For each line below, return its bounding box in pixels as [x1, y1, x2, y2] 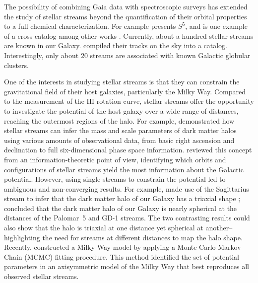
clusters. [4, 60, 29, 70]
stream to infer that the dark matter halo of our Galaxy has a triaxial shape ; [4, 193, 241, 204]
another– [205, 222, 233, 233]
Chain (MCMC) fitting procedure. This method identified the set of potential [4, 251, 239, 262]
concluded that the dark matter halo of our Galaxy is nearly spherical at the [4, 203, 237, 213]
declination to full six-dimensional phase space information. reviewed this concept [4, 144, 252, 155]
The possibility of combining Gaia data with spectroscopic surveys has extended [4, 1, 248, 11]
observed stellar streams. [4, 271, 79, 282]
